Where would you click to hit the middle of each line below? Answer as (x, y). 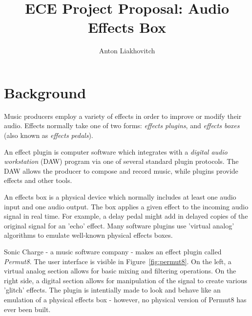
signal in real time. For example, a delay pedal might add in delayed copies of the (126, 216)
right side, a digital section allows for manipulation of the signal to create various (126, 280)
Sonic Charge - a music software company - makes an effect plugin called (113, 251)
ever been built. (27, 309)
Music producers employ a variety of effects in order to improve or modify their (123, 116)
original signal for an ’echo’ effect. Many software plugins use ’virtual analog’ (119, 225)
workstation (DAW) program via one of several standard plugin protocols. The (121, 161)
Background (45, 92)
